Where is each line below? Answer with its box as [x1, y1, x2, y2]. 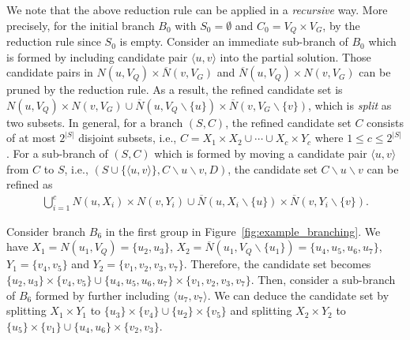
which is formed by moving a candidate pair [154, 145, 367, 162]
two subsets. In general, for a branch [6, 114, 183, 130]
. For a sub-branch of [6, 145, 108, 162]
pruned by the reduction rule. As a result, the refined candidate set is [6, 81, 343, 98]
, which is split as [308, 96, 392, 113]
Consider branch [6, 222, 86, 239]
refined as [6, 176, 53, 192]
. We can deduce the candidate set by [207, 286, 389, 303]
